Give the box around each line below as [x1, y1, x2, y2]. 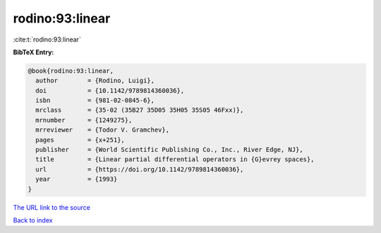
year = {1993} [35, 175, 118, 183]
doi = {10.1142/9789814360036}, [35, 87, 185, 94]
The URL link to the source [13, 203, 91, 211]
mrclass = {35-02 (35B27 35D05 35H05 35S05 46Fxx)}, [35, 106, 244, 114]
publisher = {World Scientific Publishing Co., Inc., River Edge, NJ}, [35, 146, 303, 154]
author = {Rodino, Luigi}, [35, 77, 155, 84]
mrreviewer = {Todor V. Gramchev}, [35, 126, 169, 134]
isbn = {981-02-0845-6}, [35, 96, 155, 105]
